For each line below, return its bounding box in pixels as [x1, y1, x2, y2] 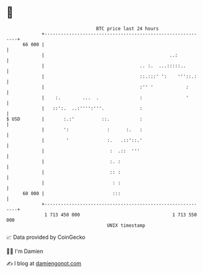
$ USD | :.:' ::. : [6, 116, 143, 122]
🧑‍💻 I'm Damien [6, 247, 44, 255]
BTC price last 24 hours [96, 26, 159, 32]
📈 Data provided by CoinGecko [6, 233, 86, 241]
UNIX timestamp [106, 222, 146, 229]
